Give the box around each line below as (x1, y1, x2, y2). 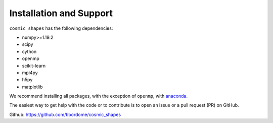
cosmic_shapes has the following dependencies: (9, 25, 113, 31)
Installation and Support (9, 8, 113, 19)
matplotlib (22, 84, 43, 90)
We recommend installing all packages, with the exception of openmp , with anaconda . (9, 93, 188, 99)
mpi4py (22, 70, 38, 76)
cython (22, 48, 37, 54)
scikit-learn (22, 63, 45, 69)
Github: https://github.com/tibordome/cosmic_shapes (9, 111, 121, 117)
